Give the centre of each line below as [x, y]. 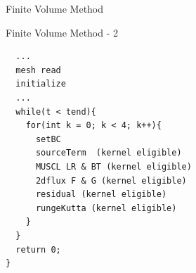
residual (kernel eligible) [101, 195]
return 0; [38, 249]
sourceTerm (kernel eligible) [109, 153]
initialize [41, 84]
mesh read [38, 70]
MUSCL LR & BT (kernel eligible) [113, 166]
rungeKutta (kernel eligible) [106, 208]
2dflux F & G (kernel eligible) [111, 180]
